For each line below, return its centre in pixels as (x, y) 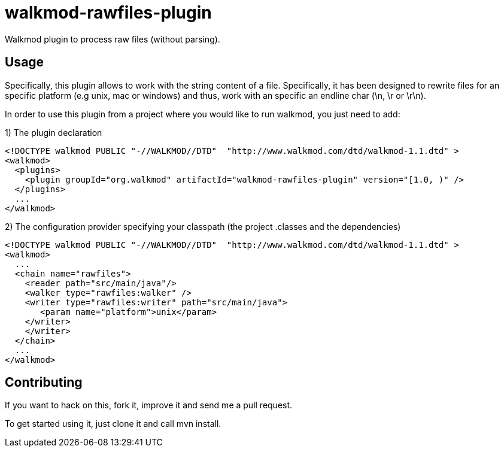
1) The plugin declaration (54, 132)
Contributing (44, 383)
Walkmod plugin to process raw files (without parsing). (113, 39)
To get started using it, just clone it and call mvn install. (113, 424)
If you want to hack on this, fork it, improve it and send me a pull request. (149, 405)
